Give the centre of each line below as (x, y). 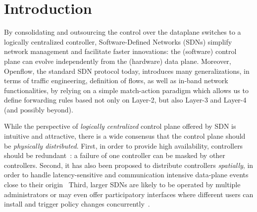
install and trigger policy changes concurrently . (77, 204)
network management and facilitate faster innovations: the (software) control (120, 51)
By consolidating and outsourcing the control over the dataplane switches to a (123, 32)
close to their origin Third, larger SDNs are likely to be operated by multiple (122, 185)
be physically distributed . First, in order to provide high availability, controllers (124, 145)
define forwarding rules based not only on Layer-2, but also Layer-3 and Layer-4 (125, 100)
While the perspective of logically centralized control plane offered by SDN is (120, 126)
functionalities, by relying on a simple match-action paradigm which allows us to (126, 90)
